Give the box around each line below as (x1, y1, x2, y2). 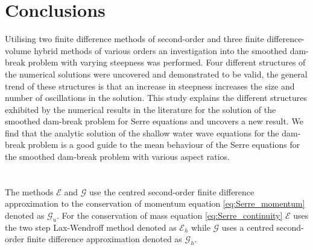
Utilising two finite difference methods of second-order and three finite (5, 32, 264, 45)
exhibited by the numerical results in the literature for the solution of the (5, 103, 276, 115)
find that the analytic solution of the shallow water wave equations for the (5, 126, 279, 139)
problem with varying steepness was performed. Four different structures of (28, 56, 306, 69)
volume (5, 44, 31, 56)
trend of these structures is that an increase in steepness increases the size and (5, 79, 295, 92)
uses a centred (221, 221, 274, 233)
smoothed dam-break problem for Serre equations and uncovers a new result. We (5, 115, 303, 127)
